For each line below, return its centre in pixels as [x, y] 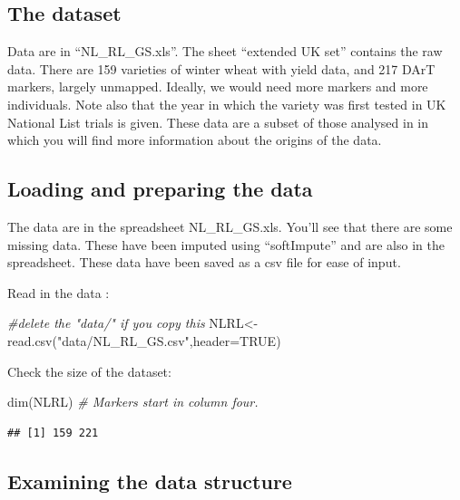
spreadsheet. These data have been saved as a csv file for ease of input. [204, 262]
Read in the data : [59, 292]
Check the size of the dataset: [89, 371]
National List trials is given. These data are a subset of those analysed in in [218, 122]
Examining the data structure [150, 481]
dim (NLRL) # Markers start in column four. [133, 402]
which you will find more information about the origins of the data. [195, 140]
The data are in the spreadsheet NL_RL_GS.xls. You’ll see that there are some [230, 226]
